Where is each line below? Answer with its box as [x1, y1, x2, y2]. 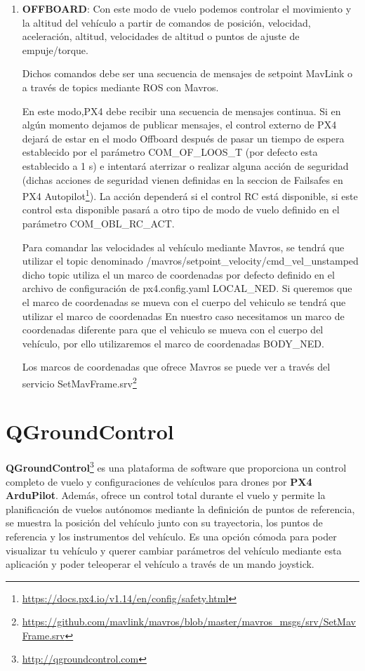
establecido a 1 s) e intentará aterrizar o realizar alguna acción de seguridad [22, 158, 349, 173]
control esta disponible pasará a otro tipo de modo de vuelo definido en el [22, 202, 340, 217]
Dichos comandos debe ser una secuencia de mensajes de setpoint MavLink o [22, 66, 353, 81]
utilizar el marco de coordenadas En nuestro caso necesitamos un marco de [22, 308, 345, 323]
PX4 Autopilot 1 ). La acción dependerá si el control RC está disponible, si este [22, 187, 358, 203]
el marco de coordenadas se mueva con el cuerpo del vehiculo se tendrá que [22, 294, 346, 309]
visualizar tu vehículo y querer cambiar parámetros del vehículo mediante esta [6, 543, 342, 557]
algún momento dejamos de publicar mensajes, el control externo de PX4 [22, 117, 337, 132]
